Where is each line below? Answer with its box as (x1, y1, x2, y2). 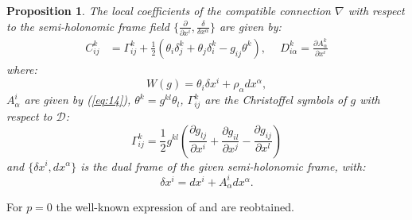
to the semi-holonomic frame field (6, 17, 169, 34)
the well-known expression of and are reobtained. (56, 199, 294, 215)
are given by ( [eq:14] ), (24, 91, 131, 108)
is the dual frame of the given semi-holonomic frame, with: (80, 157, 366, 174)
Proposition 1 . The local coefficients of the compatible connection (6, 2, 331, 18)
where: (6, 60, 37, 77)
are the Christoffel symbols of (204, 91, 347, 108)
